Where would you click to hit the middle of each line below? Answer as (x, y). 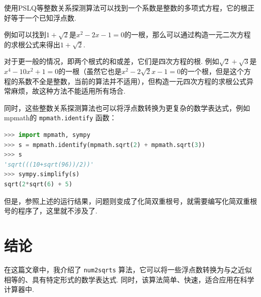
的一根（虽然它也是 (90, 71)
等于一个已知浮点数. (43, 17)
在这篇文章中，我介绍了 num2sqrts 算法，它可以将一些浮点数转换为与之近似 (128, 269)
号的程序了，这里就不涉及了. (51, 211)
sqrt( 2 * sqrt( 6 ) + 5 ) (38, 184)
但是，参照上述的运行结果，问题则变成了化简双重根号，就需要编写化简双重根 (130, 201)
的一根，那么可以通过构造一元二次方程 (187, 34)
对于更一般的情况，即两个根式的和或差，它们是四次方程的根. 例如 (112, 61)
